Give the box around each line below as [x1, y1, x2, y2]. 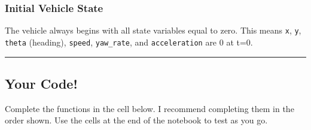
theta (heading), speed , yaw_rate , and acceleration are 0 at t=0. [5, 35, 253, 48]
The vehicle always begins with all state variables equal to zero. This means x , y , [5, 24, 301, 37]
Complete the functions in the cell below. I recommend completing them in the [5, 102, 294, 114]
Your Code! [5, 74, 78, 92]
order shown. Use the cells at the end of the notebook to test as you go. [5, 114, 268, 126]
